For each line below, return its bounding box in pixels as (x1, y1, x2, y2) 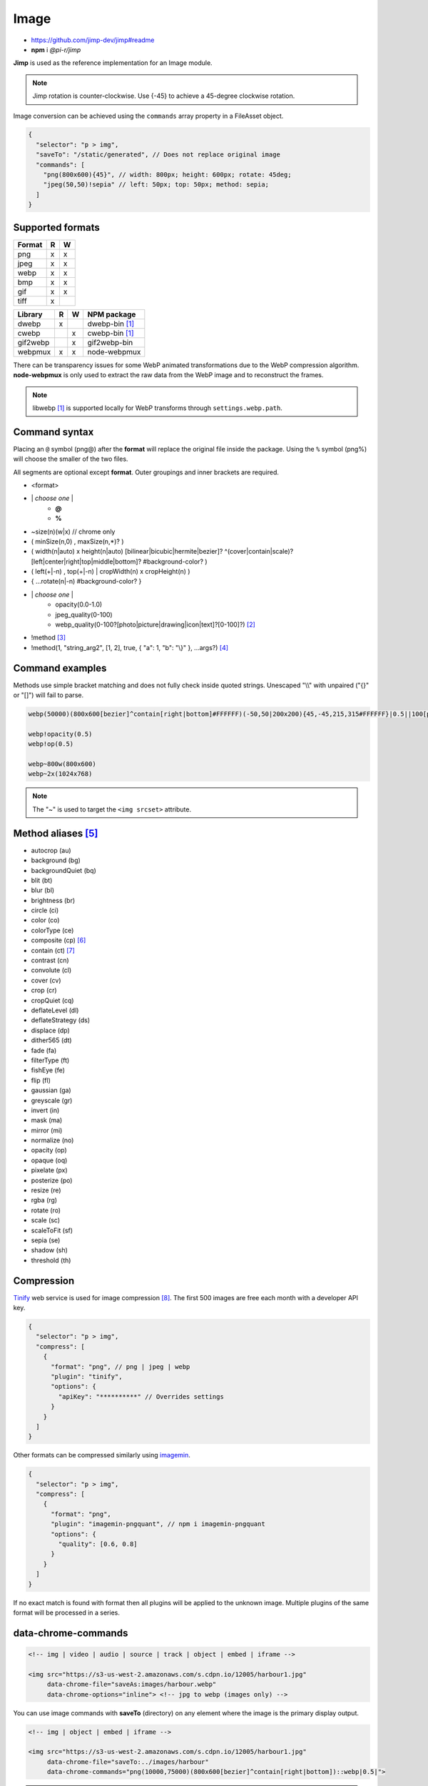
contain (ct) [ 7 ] (31, 946, 75, 954)
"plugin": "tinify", (51, 1372, 123, 1380)
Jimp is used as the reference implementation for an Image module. (13, 59, 213, 67)
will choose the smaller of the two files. (13, 454, 128, 464)
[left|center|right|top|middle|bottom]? (31, 557, 142, 566)
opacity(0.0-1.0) (55, 600, 103, 609)
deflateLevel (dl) (31, 1006, 79, 1014)
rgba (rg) (31, 1196, 57, 1204)
